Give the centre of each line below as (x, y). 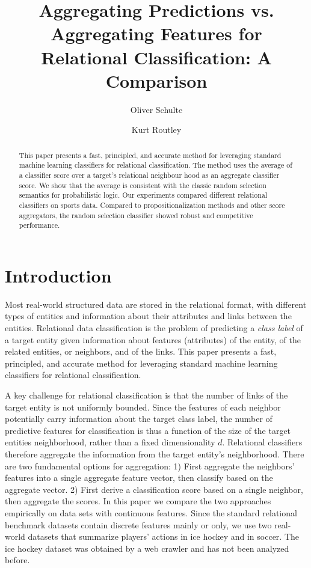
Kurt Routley (156, 130)
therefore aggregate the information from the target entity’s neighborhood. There (155, 453)
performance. (39, 225)
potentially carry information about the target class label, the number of (139, 419)
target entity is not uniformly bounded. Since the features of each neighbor (143, 407)
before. (17, 560)
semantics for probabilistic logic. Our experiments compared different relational (143, 195)
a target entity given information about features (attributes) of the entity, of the (153, 339)
